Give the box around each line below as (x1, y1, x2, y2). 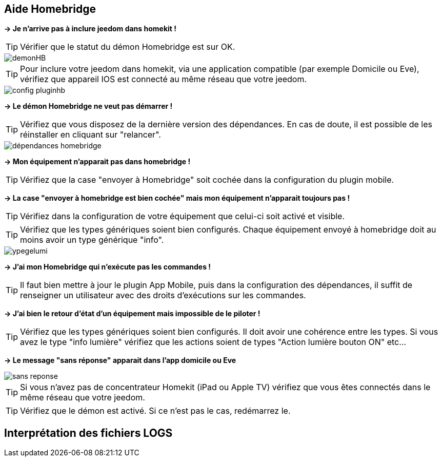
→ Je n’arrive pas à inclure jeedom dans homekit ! (4, 24, 176, 33)
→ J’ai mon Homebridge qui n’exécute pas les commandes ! (4, 262, 211, 272)
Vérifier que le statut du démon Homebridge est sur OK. (20, 42, 235, 52)
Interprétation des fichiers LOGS (4, 426, 173, 439)
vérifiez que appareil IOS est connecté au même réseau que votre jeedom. (20, 74, 307, 85)
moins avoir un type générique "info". (20, 235, 164, 245)
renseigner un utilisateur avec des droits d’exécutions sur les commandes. (20, 290, 306, 301)
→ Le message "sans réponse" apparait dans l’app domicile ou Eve (4, 356, 236, 365)
